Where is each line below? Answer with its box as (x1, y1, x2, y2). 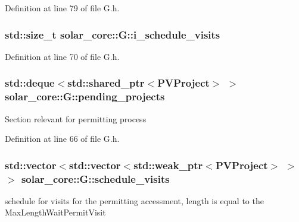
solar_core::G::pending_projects (5, 89, 165, 104)
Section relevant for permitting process (5, 112, 147, 125)
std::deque (5, 75, 55, 90)
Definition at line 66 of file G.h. (5, 132, 120, 145)
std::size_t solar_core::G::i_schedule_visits (5, 27, 220, 42)
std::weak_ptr (133, 157, 203, 172)
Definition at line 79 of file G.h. (5, 2, 120, 14)
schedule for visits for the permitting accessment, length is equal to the (5, 194, 264, 207)
